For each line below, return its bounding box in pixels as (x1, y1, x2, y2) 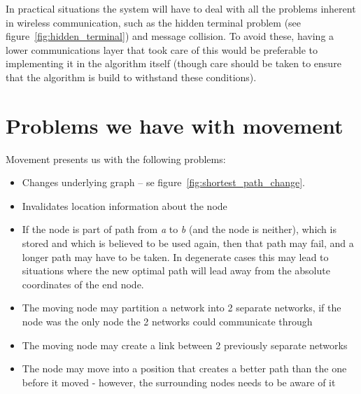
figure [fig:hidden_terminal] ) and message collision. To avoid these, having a (6, 29, 334, 43)
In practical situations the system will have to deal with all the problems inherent (6, 1, 356, 15)
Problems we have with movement (6, 111, 344, 139)
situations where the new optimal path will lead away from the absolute (22, 263, 330, 278)
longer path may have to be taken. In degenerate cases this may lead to (22, 249, 329, 264)
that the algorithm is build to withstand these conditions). (6, 69, 257, 84)
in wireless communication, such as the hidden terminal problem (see (6, 15, 302, 29)
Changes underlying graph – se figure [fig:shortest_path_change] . (22, 175, 305, 190)
